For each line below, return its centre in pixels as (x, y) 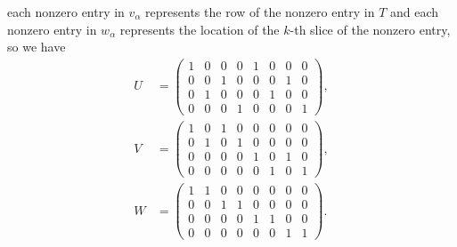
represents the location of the (200, 29)
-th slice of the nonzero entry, (370, 29)
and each (415, 12)
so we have (37, 47)
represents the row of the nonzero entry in (260, 12)
